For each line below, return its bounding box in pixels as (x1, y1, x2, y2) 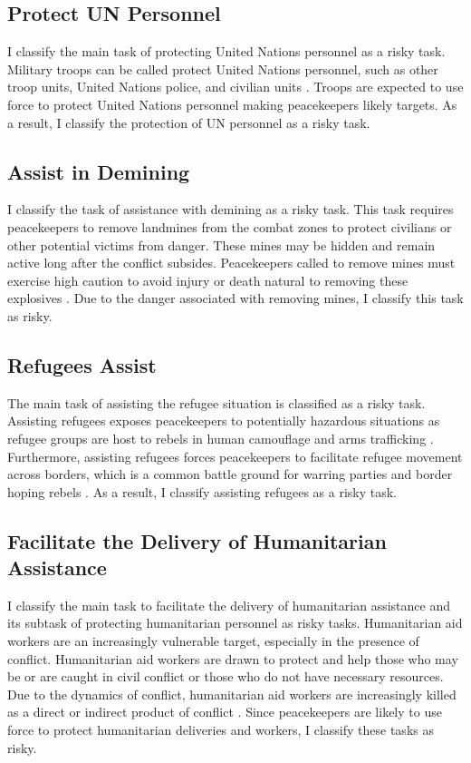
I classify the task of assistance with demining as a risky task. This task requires (7, 200, 454, 219)
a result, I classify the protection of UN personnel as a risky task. (7, 112, 370, 132)
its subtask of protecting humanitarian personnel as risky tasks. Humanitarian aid (7, 613, 463, 632)
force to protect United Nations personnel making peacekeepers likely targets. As (7, 94, 457, 113)
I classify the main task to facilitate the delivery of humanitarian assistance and (7, 595, 450, 614)
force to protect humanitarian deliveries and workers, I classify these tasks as (7, 720, 434, 739)
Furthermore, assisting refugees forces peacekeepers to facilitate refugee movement (7, 446, 463, 465)
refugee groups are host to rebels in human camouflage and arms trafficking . (7, 428, 434, 447)
